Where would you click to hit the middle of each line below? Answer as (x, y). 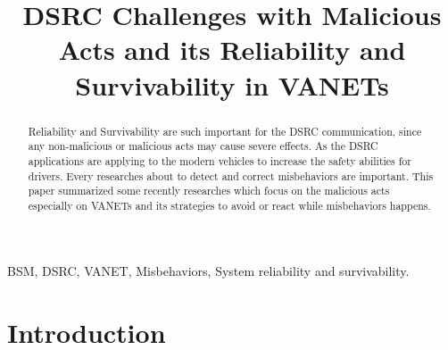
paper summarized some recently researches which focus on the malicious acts (209, 191)
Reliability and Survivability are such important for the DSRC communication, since (225, 131)
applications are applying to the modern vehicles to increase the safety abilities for (220, 160)
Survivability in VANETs (232, 84)
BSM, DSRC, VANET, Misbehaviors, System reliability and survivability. (208, 271)
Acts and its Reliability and (232, 50)
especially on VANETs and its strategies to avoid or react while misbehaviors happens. (229, 205)
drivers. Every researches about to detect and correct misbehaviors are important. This (231, 175)
